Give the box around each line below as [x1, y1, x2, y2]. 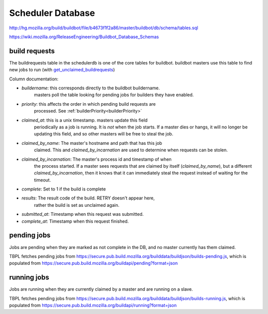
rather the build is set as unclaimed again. [34, 202, 120, 208]
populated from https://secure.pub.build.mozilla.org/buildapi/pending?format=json [9, 260, 178, 266]
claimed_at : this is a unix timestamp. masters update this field [21, 117, 148, 123]
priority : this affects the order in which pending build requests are [21, 101, 156, 107]
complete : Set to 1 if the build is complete [21, 186, 106, 192]
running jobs [9, 273, 50, 282]
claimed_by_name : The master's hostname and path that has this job [21, 140, 162, 146]
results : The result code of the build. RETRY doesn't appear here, [21, 195, 155, 201]
